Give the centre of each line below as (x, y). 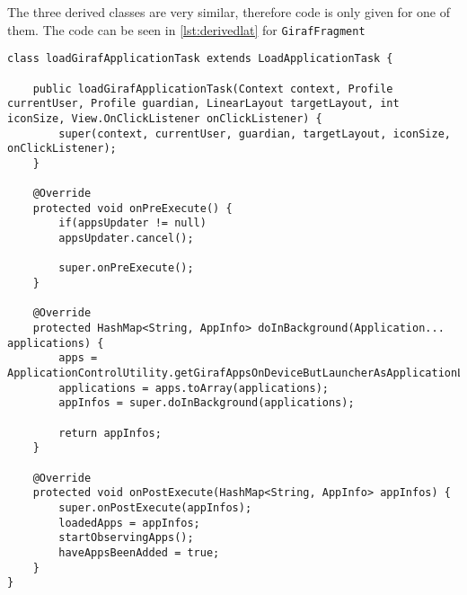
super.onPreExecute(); (126, 268)
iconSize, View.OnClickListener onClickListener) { (165, 118)
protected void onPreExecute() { (132, 208)
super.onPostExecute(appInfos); (155, 507)
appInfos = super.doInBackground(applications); (207, 403)
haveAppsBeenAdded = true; (139, 552)
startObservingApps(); (126, 538)
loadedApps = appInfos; (129, 523)
